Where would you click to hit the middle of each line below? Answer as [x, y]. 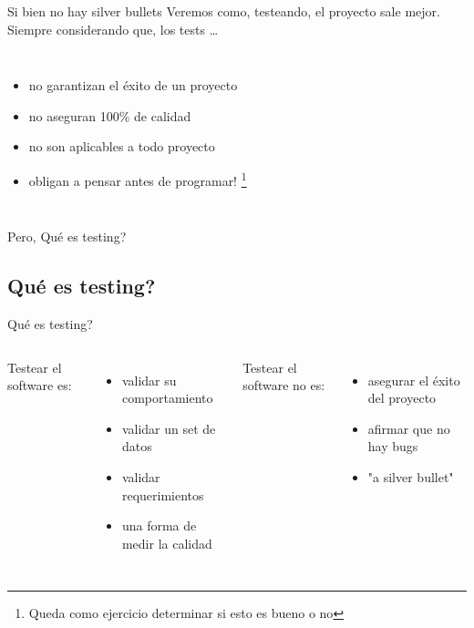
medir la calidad [167, 543]
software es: [40, 385]
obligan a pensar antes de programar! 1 [138, 179]
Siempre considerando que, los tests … [113, 29]
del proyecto [402, 398]
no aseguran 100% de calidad [110, 115]
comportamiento [167, 398]
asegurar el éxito [414, 380]
